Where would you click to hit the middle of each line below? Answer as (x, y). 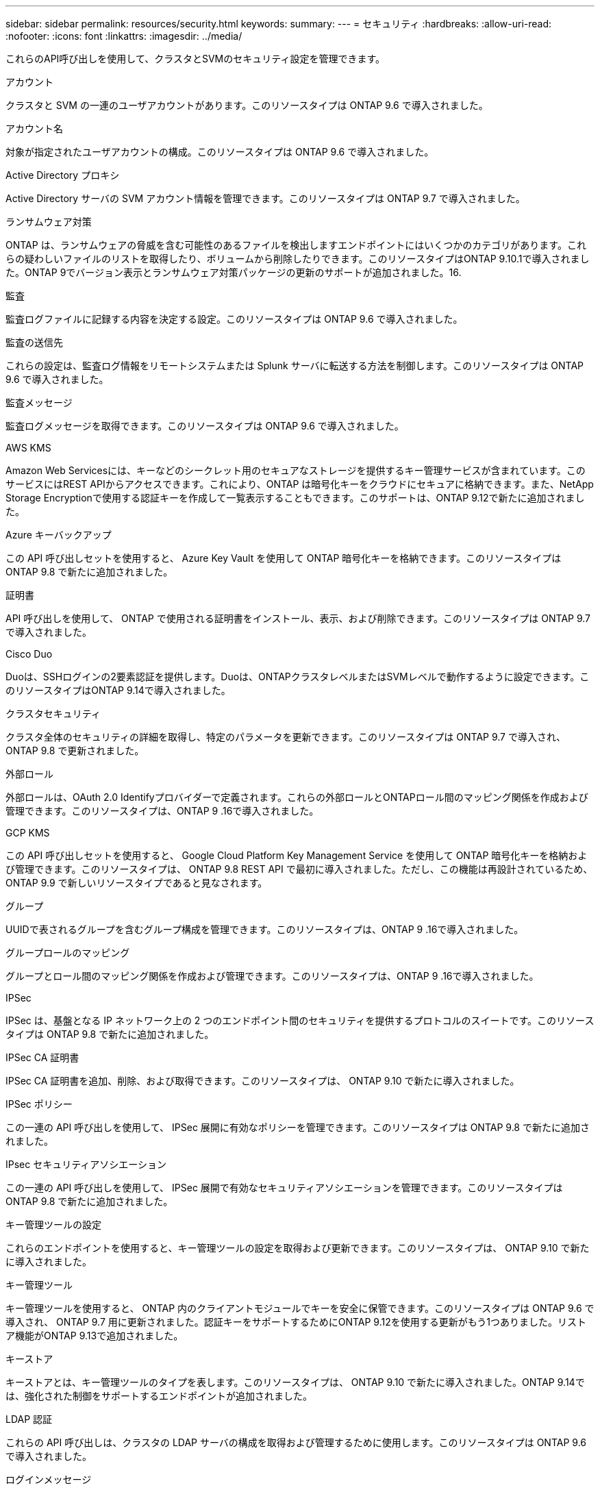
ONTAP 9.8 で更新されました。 (75, 750)
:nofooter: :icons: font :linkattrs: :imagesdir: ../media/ (124, 36)
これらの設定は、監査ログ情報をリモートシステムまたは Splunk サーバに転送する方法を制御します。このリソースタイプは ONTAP (295, 365)
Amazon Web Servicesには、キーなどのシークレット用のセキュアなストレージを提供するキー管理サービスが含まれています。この (296, 470)
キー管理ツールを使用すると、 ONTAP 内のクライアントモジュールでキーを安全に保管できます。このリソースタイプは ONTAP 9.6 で (300, 1308)
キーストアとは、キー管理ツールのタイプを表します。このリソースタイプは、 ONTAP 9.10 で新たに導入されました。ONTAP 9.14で (295, 1382)
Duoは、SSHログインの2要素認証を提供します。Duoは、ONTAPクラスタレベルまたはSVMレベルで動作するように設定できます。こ (298, 676)
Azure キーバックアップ (59, 535)
